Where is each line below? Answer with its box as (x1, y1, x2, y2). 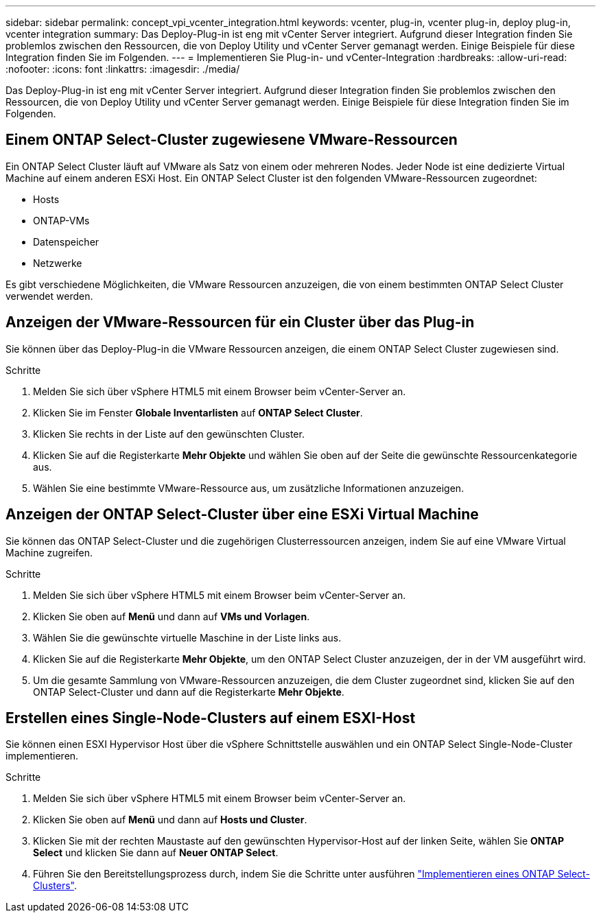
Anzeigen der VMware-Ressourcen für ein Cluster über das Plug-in (5, 314, 475, 331)
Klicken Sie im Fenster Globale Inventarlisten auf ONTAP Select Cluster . (33, 406, 363, 419)
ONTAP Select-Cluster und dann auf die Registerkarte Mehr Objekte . (33, 685, 344, 698)
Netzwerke (33, 257, 82, 269)
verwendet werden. (5, 290, 93, 302)
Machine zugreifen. (5, 546, 93, 558)
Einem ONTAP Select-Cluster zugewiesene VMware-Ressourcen (5, 131, 458, 149)
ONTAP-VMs (33, 214, 90, 226)
